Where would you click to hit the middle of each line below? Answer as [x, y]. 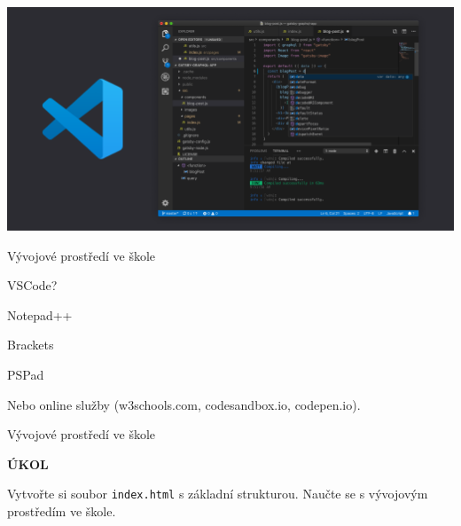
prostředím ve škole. [62, 511]
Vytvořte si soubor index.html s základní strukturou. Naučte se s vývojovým [218, 494]
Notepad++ [40, 314]
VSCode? [32, 285]
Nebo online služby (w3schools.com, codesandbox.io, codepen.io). [184, 404]
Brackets [31, 345]
